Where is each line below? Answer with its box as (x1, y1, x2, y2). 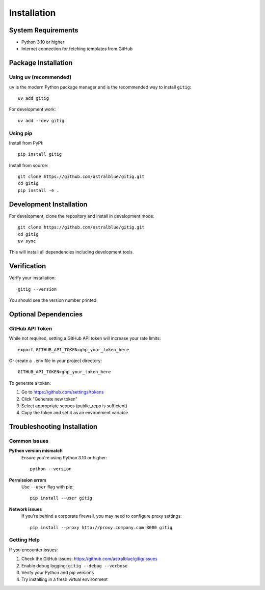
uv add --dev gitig (18, 118, 65, 123)
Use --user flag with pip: (21, 484, 74, 490)
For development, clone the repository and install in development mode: (9, 213, 155, 219)
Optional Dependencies (9, 310, 83, 318)
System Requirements (9, 26, 79, 34)
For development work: (9, 106, 56, 112)
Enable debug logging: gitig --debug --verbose (21, 562, 128, 568)
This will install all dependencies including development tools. (9, 249, 134, 255)
